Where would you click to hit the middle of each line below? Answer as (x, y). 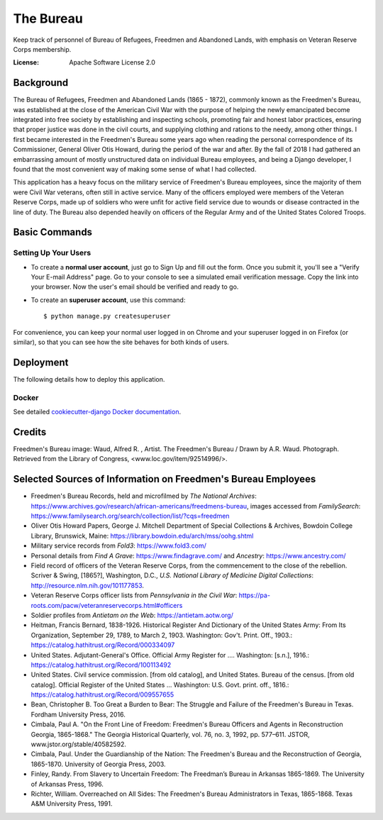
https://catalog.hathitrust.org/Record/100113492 (101, 665)
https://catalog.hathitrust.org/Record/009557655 (102, 694)
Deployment (41, 362)
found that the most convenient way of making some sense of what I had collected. (135, 169)
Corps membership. (42, 49)
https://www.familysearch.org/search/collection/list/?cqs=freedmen (130, 516)
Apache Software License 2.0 (112, 62)
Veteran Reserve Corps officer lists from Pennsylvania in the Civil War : (134, 595)
